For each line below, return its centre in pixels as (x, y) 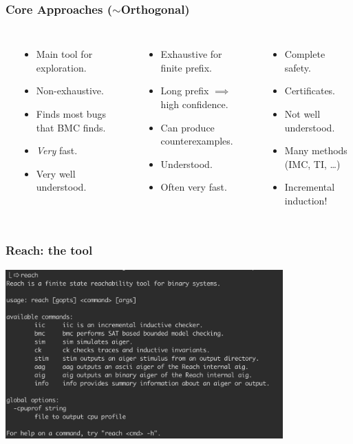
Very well (56, 173)
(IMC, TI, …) (312, 163)
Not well (302, 114)
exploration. (61, 67)
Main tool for (64, 54)
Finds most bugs (71, 114)
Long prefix (185, 91)
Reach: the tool (49, 250)
